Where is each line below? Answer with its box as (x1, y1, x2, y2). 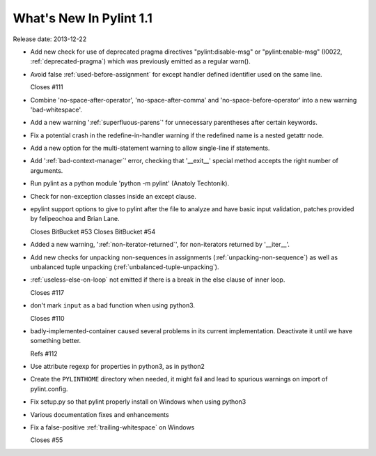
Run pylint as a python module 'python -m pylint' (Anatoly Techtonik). (30, 179, 230, 188)
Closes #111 (30, 83, 63, 91)
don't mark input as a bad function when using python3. (30, 301, 195, 310)
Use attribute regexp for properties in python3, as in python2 (30, 363, 205, 371)
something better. (30, 337, 81, 345)
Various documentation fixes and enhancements (30, 410, 170, 418)
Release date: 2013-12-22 (13, 35, 87, 43)
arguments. (30, 166, 63, 174)
